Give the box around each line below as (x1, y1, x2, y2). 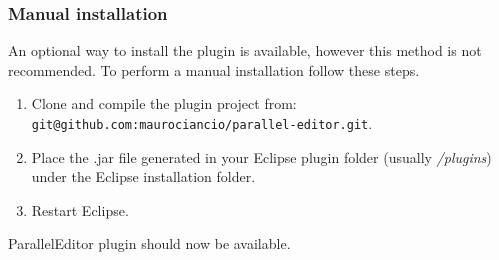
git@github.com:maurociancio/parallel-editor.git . (31, 113, 373, 133)
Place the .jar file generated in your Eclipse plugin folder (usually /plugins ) (31, 146, 492, 167)
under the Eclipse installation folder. (31, 166, 256, 187)
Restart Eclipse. (31, 199, 129, 220)
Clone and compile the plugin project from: (31, 93, 297, 114)
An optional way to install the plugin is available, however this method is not (8, 40, 482, 61)
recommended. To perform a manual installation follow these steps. (8, 59, 420, 80)
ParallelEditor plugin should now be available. (8, 233, 291, 254)
